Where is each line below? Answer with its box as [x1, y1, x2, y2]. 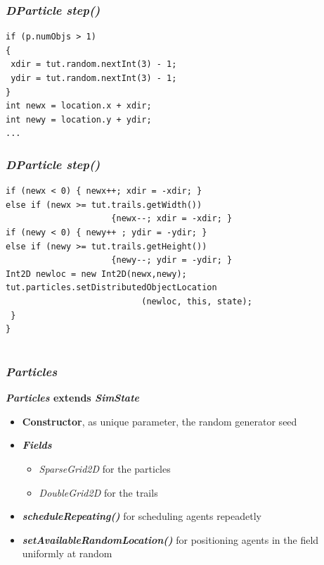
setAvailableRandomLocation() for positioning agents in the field [22, 532, 319, 547]
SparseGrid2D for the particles [39, 461, 171, 476]
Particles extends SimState [6, 390, 139, 405]
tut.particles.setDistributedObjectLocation [6, 282, 217, 293]
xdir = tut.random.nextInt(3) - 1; [11, 59, 177, 70]
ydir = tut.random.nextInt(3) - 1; [11, 73, 177, 83]
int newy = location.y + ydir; [6, 114, 152, 125]
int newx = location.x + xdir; [6, 101, 152, 111]
